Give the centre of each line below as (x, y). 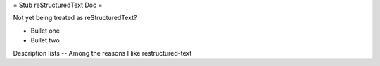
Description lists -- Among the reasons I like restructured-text (102, 53)
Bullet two (45, 40)
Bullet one (45, 31)
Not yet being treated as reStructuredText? (75, 18)
